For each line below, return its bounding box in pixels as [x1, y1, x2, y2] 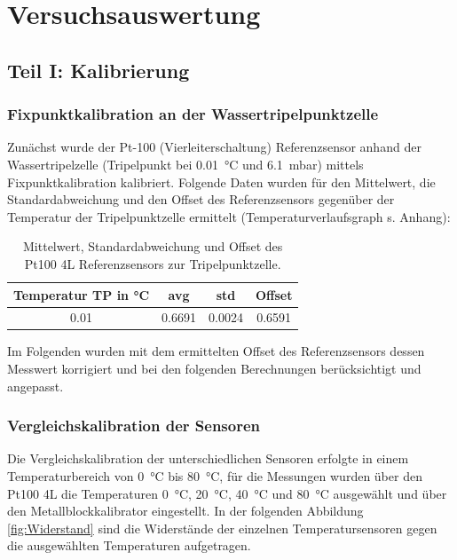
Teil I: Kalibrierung [7, 56, 190, 83]
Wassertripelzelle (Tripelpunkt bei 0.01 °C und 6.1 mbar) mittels [7, 154, 364, 173]
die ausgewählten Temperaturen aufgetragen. [7, 536, 251, 555]
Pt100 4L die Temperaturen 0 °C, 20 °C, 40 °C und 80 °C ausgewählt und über [7, 484, 447, 502]
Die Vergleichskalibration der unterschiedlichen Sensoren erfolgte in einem [7, 449, 409, 468]
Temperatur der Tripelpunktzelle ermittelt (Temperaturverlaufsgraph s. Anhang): [7, 207, 451, 225]
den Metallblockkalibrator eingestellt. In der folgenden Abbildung [7, 501, 364, 520]
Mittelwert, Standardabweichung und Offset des [23, 237, 283, 256]
